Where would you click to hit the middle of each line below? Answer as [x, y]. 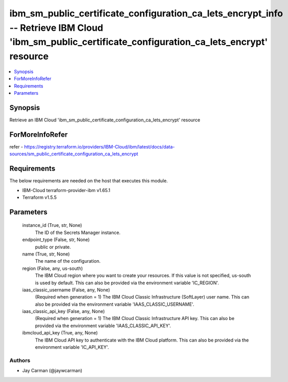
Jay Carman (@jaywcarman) [52, 371]
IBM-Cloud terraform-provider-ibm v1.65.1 [66, 190]
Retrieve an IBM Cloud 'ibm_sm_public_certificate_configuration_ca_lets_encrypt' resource [105, 120]
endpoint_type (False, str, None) [56, 240]
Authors [20, 360]
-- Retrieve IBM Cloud [56, 28]
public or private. [53, 247]
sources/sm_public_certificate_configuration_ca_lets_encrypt [74, 154]
